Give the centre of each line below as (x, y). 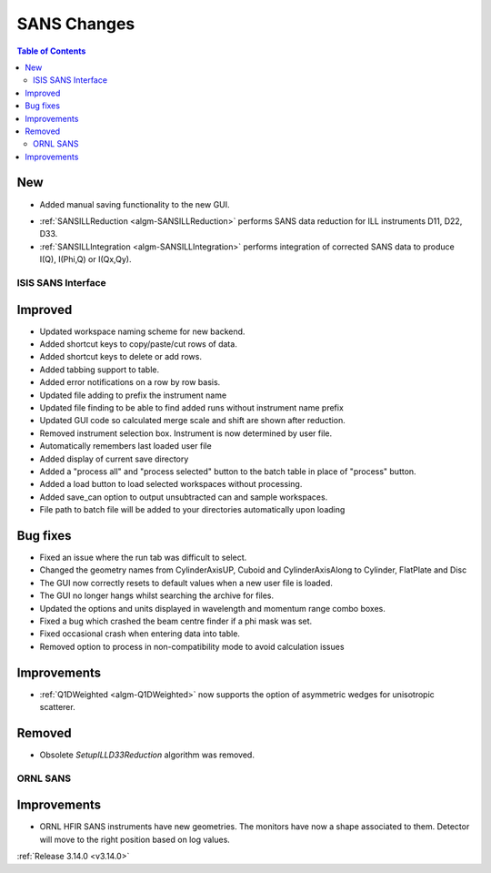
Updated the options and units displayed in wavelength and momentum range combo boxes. (212, 608)
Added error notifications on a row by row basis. (130, 382)
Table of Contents (51, 51)
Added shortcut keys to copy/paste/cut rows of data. (139, 344)
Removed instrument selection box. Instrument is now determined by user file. (185, 433)
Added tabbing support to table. (99, 370)
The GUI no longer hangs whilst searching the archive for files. (157, 595)
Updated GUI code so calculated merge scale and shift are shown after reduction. (192, 421)
